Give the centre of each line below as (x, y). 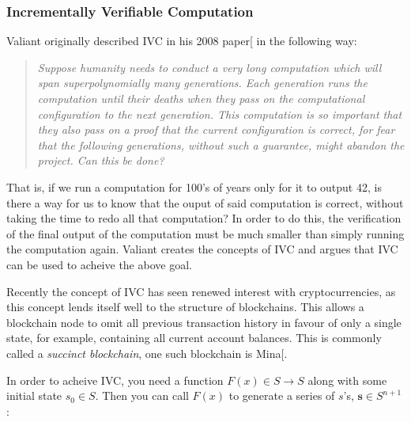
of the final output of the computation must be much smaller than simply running (205, 233)
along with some (347, 380)
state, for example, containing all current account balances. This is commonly (194, 338)
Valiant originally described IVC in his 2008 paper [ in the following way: (182, 41)
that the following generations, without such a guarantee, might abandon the (221, 144)
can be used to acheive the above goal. (99, 264)
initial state (34, 395)
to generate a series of (282, 395)
